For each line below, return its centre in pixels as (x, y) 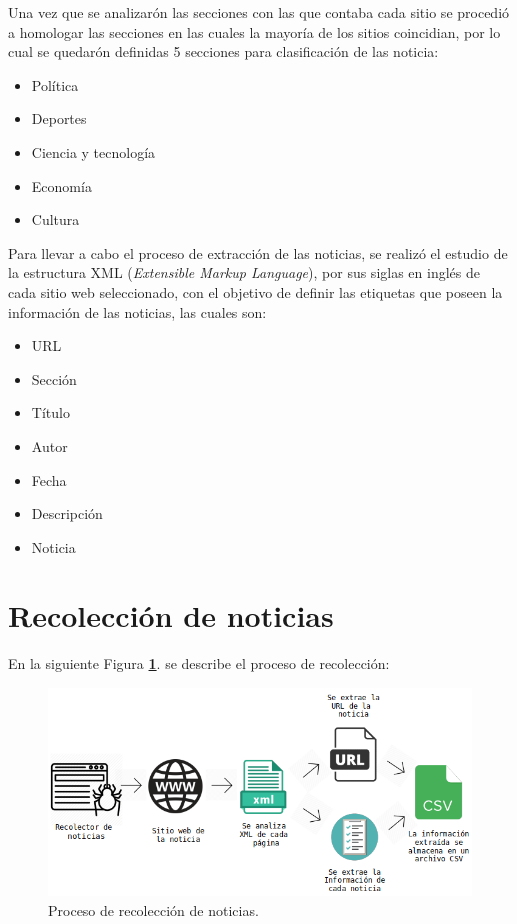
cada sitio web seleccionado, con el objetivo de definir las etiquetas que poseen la (255, 291)
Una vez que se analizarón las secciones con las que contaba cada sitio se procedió (259, 12)
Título (50, 412)
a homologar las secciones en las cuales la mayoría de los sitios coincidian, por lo (254, 31)
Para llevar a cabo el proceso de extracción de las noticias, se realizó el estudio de (258, 252)
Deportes (59, 118)
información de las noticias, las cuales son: (137, 311)
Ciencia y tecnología (93, 151)
